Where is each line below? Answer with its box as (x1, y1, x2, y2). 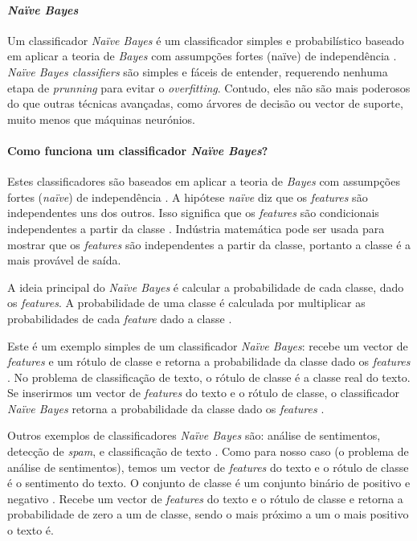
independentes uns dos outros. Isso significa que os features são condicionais (7, 204, 379, 221)
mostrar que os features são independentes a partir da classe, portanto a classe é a (7, 236, 411, 252)
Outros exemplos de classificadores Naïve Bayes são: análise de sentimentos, (7, 427, 381, 444)
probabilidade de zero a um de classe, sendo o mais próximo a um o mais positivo (7, 506, 409, 523)
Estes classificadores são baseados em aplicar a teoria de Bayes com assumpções (7, 173, 400, 190)
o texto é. (7, 522, 54, 539)
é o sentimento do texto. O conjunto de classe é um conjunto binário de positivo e (7, 474, 411, 491)
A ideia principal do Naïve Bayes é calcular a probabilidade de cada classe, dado (7, 278, 404, 295)
